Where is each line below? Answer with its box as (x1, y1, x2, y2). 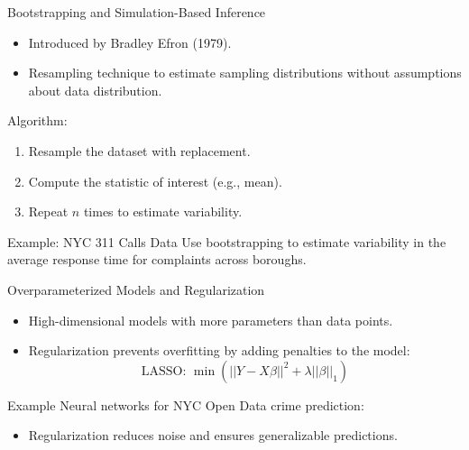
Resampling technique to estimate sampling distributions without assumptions (28, 63, 462, 82)
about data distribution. (28, 80, 162, 99)
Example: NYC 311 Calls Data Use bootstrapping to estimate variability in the (7, 232, 446, 251)
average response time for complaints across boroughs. (7, 250, 307, 269)
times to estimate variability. (83, 202, 243, 221)
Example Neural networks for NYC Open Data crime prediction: (7, 395, 364, 414)
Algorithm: (7, 111, 68, 130)
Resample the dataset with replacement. (28, 141, 251, 160)
